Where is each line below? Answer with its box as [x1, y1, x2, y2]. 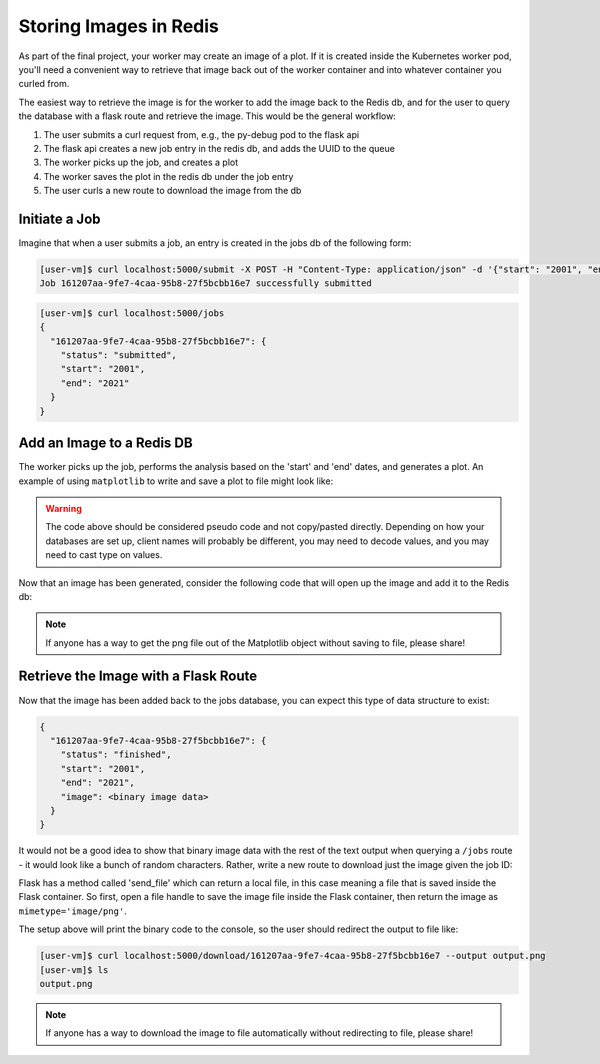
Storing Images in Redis [18, 15, 220, 37]
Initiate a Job [18, 210, 101, 227]
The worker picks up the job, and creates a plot [43, 156, 239, 169]
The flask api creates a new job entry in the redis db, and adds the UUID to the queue [43, 142, 395, 154]
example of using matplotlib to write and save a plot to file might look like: [18, 475, 334, 487]
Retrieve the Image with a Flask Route [18, 668, 258, 685]
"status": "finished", [60, 749, 172, 760]
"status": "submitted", [60, 350, 177, 361]
